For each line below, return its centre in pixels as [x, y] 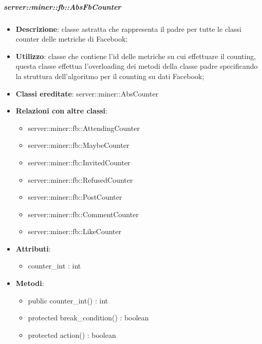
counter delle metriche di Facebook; [72, 39]
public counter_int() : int [68, 300]
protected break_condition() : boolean [88, 318]
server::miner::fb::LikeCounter [75, 231]
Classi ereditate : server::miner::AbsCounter [87, 93]
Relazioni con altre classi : [61, 111]
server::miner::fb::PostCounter [75, 197]
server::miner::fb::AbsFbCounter [62, 6]
